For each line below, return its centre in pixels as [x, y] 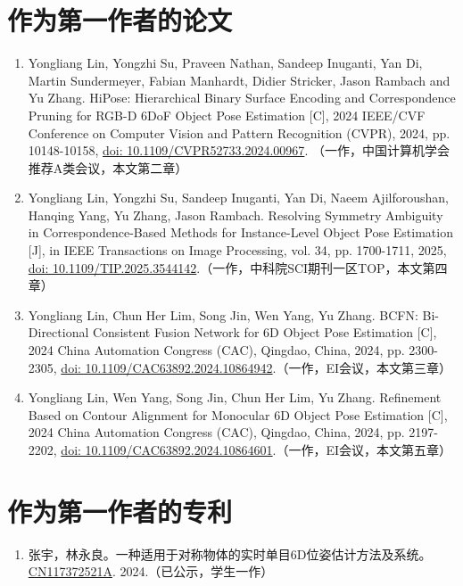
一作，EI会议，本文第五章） [370, 450]
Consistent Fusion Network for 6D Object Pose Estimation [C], [265, 332]
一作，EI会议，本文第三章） [370, 367]
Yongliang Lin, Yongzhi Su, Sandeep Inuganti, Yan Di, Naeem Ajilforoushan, [238, 198]
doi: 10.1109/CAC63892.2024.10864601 [167, 450]
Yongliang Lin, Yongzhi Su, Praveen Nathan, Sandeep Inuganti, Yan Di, [225, 63]
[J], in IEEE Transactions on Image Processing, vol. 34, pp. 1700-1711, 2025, [237, 250]
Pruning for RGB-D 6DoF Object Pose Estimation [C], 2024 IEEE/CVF [227, 115]
